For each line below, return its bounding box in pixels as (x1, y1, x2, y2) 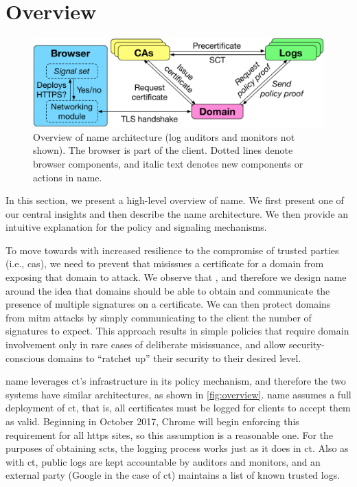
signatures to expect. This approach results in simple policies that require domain (5, 324, 349, 338)
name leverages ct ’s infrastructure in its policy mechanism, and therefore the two (5, 374, 346, 388)
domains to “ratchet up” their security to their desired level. (47, 350, 301, 365)
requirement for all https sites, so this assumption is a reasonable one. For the (5, 427, 334, 442)
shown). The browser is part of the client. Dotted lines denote (33, 143, 293, 157)
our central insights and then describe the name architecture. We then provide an (5, 206, 349, 220)
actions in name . (33, 170, 102, 184)
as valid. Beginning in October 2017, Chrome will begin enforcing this (5, 414, 299, 429)
